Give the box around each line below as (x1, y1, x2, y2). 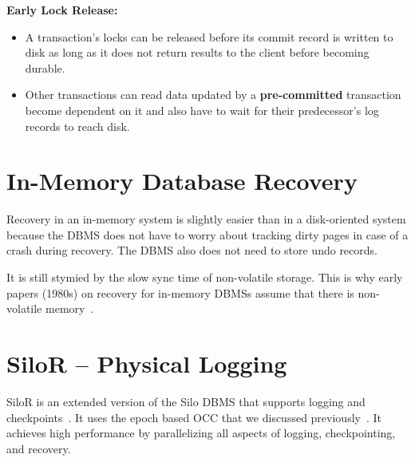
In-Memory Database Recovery (6, 164, 358, 197)
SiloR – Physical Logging (6, 347, 287, 380)
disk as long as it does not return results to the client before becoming (25, 44, 370, 61)
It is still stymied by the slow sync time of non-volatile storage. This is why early (6, 269, 403, 286)
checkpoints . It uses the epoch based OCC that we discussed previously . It (6, 409, 382, 425)
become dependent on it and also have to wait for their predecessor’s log (25, 101, 379, 118)
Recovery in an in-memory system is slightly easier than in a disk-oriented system (6, 211, 406, 227)
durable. (25, 59, 65, 76)
